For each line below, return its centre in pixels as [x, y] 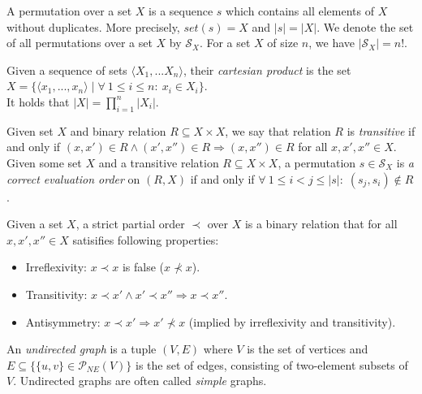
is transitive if [381, 130]
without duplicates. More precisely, [93, 26]
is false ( [143, 267]
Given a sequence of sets [67, 69]
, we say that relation [278, 130]
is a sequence [181, 11]
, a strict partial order [130, 224]
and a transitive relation [159, 162]
